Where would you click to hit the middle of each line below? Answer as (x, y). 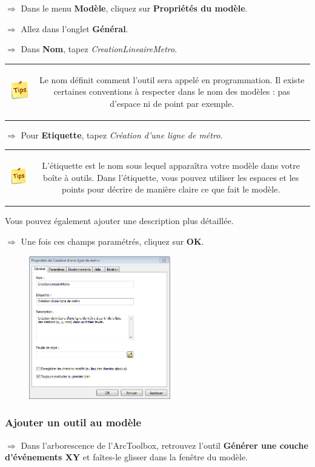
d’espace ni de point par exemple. (172, 103)
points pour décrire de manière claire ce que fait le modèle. (171, 189)
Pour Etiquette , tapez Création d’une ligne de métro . (122, 135)
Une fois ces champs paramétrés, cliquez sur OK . (112, 241)
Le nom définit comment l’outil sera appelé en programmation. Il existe (172, 79)
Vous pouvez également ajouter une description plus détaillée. (119, 221)
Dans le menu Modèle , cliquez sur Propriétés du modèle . (134, 8)
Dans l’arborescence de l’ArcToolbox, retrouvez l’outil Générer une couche (164, 445)
